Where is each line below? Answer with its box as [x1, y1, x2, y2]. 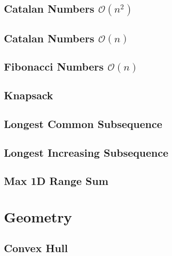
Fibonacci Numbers [4, 59, 104, 74]
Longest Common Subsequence [4, 116, 162, 131]
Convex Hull [4, 240, 68, 255]
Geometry [4, 207, 72, 227]
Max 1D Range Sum [4, 173, 109, 188]
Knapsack [4, 88, 53, 103]
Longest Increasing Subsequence [4, 145, 169, 160]
